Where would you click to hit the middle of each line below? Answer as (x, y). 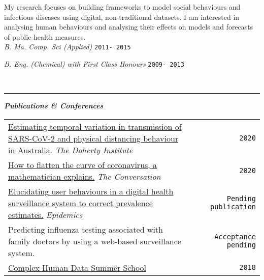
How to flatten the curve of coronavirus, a (83, 164)
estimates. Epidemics (45, 214)
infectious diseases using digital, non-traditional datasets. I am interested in (122, 17)
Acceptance (235, 237)
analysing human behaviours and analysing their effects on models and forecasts (129, 27)
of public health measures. (45, 36)
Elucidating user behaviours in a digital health (91, 191)
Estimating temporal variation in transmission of (95, 126)
